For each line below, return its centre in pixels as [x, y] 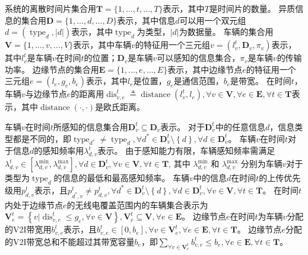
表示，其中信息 [146, 20]
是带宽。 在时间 [261, 81]
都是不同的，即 [42, 138]
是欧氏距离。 [120, 107]
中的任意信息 [240, 126]
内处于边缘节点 [34, 204]
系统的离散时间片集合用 [50, 8]
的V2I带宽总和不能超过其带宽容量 [70, 241]
